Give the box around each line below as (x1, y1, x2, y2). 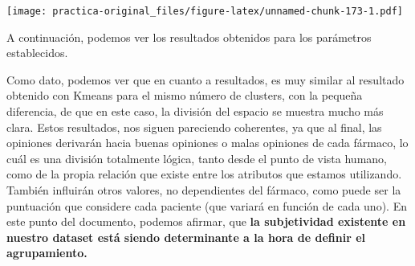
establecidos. (6, 44, 68, 61)
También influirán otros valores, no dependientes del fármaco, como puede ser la (6, 182, 401, 198)
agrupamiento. (6, 244, 87, 261)
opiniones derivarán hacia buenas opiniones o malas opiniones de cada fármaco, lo (6, 134, 409, 151)
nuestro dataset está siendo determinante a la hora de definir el (6, 228, 365, 245)
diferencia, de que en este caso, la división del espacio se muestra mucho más (6, 103, 384, 120)
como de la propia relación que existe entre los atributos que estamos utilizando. (6, 166, 402, 182)
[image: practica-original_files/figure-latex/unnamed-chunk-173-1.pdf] (6, 6, 403, 17)
